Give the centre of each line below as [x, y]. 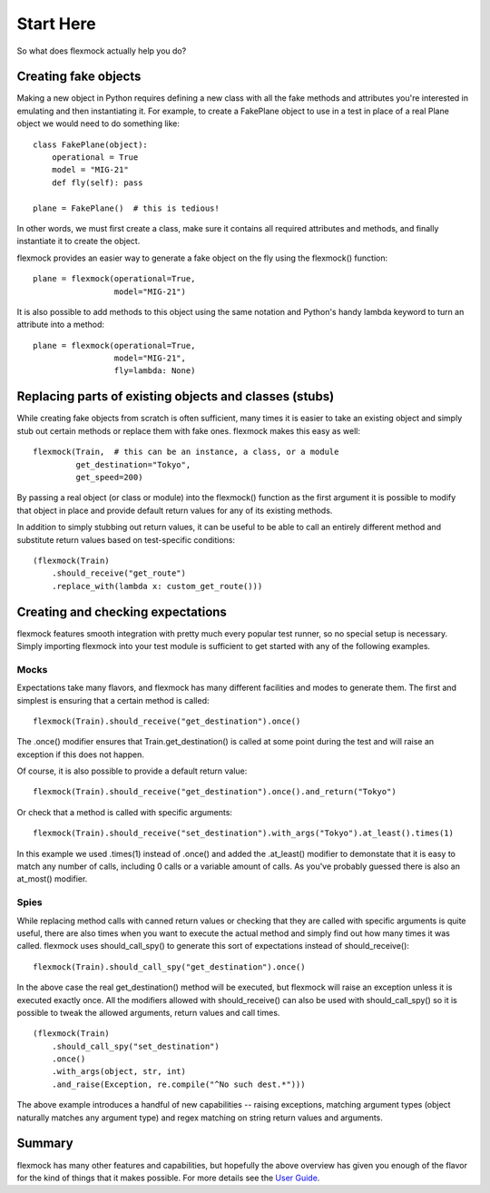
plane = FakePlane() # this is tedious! [126, 208]
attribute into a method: [60, 325]
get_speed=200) [109, 477]
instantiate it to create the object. [78, 242]
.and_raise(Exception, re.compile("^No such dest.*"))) [178, 1084]
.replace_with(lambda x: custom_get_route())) [157, 586]
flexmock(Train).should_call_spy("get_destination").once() [169, 966]
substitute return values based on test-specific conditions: [126, 539]
